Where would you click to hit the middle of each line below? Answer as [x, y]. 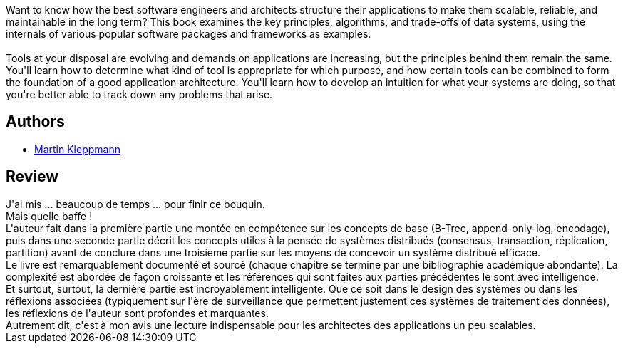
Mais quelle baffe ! [49, 216]
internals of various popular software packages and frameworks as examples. [189, 34]
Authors [35, 122]
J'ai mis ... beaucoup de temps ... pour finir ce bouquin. [135, 204]
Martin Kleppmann [77, 149]
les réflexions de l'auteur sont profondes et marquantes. [137, 313]
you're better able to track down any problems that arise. [139, 94]
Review [32, 177]
